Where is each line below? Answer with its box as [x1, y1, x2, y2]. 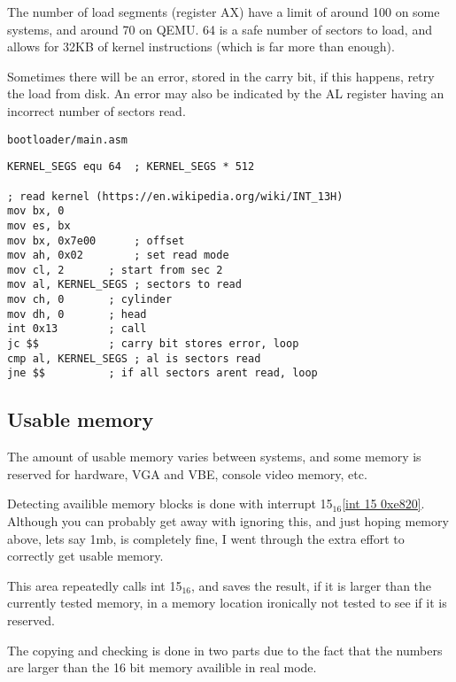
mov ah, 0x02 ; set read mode [7, 249, 229, 262]
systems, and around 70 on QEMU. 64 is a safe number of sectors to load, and [7, 19, 432, 38]
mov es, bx [7, 219, 71, 232]
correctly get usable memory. [7, 546, 164, 565]
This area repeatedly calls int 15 [7, 576, 182, 594]
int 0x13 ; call [7, 322, 147, 336]
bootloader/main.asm [7, 133, 128, 146]
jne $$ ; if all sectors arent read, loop [7, 367, 318, 380]
